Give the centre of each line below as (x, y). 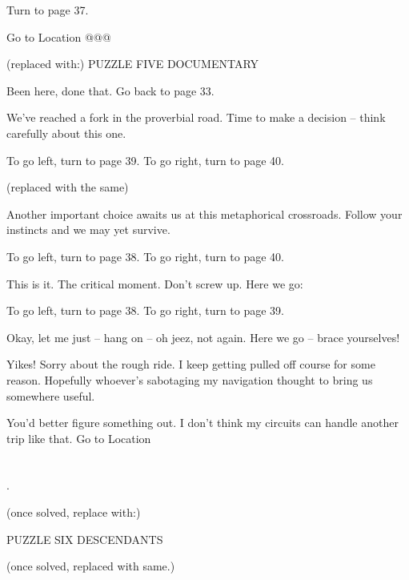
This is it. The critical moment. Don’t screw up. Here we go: (155, 283)
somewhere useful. (51, 395)
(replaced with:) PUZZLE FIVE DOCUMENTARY (133, 64)
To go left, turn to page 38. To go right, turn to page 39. (146, 310)
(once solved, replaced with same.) (91, 566)
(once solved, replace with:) (74, 512)
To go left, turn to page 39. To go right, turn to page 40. (146, 160)
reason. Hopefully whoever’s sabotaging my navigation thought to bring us (190, 379)
